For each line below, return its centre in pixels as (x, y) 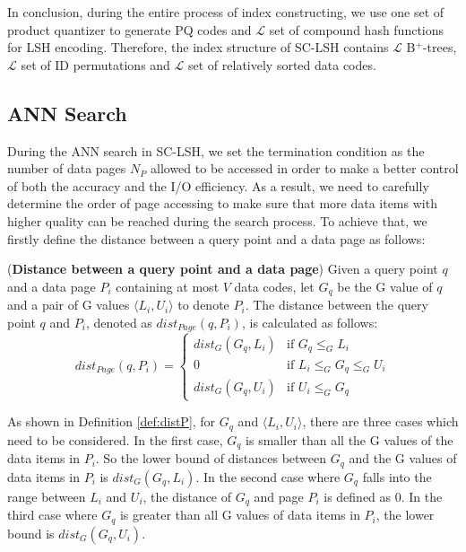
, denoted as (119, 322)
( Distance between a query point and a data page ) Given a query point (223, 269)
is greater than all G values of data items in (240, 515)
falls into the (397, 476)
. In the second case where (268, 476)
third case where (52, 515)
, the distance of (187, 496)
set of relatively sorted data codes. (282, 64)
